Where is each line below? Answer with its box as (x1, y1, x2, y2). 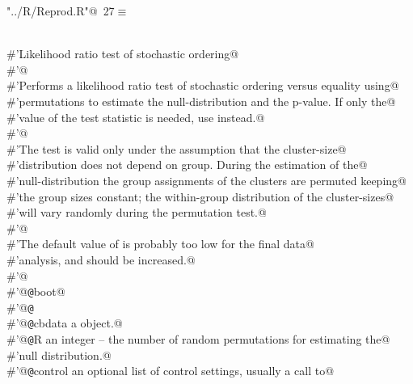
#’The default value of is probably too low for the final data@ (6, 235, 314, 252)
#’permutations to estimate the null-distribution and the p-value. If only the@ (6, 92, 396, 109)
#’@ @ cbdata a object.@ (6, 314, 123, 331)
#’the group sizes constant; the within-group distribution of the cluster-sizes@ (6, 188, 394, 205)
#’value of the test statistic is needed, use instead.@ (6, 108, 265, 125)
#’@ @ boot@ (6, 283, 65, 300)
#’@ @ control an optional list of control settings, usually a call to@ (6, 362, 335, 379)
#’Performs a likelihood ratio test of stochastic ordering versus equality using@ (6, 77, 399, 94)
